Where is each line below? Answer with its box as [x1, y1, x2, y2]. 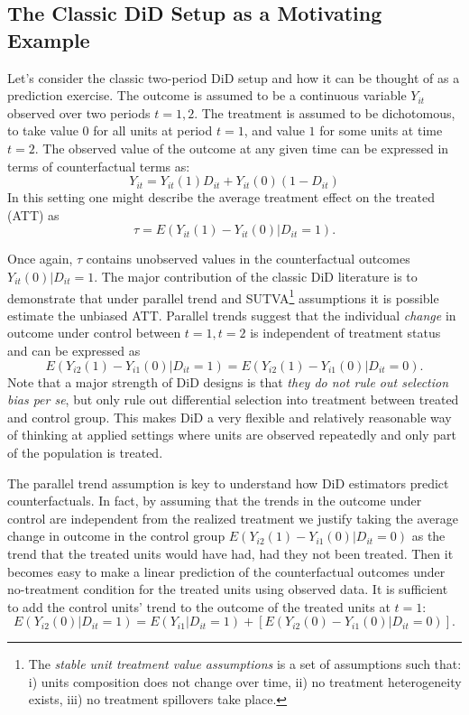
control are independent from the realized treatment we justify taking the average [7, 508, 459, 527]
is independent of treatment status [250, 323, 441, 342]
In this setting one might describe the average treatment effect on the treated [7, 188, 435, 207]
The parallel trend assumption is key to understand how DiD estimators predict [7, 473, 449, 492]
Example [7, 25, 90, 53]
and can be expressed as [7, 340, 141, 359]
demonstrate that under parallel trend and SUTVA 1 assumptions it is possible [7, 285, 439, 307]
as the [411, 526, 446, 545]
